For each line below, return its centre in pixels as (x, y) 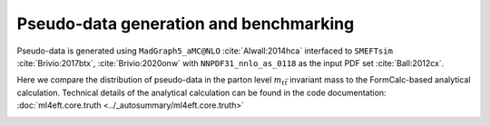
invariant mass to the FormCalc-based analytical (380, 80)
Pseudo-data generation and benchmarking (186, 24)
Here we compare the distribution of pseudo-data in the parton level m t (151, 81)
